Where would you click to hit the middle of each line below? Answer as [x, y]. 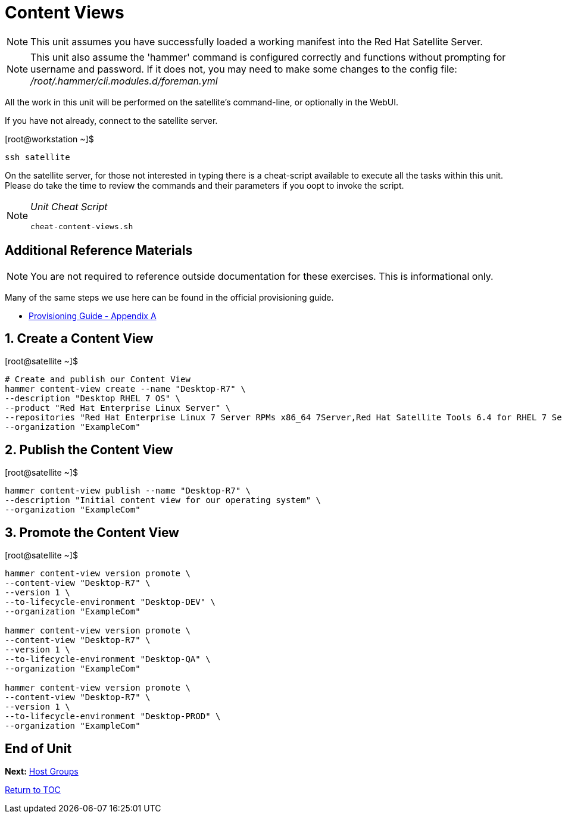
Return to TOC [33, 789]
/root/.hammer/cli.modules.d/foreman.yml [124, 81]
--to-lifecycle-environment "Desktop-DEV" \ [110, 602]
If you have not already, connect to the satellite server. [111, 120]
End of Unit [38, 748]
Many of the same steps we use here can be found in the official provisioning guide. [169, 297]
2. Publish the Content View [89, 449]
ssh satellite [38, 157]
